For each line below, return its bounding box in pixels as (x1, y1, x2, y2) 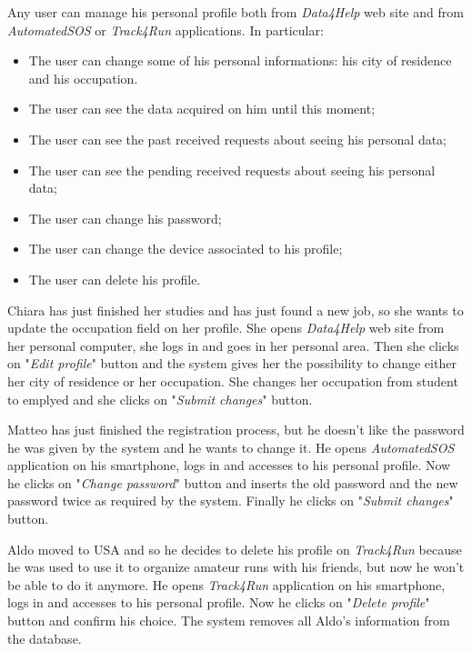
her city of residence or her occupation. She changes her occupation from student (7, 371, 458, 390)
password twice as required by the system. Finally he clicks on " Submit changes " (7, 491, 454, 510)
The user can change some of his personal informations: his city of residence (28, 51, 452, 70)
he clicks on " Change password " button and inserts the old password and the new (7, 473, 458, 492)
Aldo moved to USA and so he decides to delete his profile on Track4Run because (7, 539, 462, 558)
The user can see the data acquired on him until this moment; (28, 99, 376, 118)
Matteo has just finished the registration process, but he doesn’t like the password (7, 420, 465, 439)
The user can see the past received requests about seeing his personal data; (28, 129, 447, 148)
